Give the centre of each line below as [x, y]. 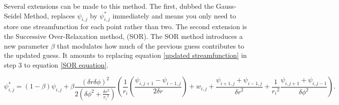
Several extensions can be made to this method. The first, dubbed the [109, 6]
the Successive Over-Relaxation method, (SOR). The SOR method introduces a [123, 36]
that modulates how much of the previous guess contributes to [151, 45]
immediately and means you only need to [174, 15]
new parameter [26, 45]
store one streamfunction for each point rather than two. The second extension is [126, 26]
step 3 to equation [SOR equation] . [56, 64]
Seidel [13, 15]
